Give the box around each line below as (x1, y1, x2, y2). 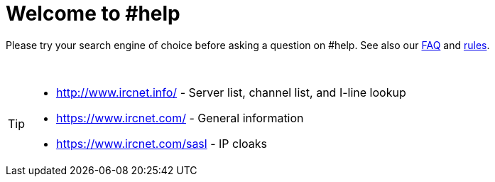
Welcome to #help (6, 1, 180, 26)
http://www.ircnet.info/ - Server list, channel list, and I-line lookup (56, 85, 406, 100)
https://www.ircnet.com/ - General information (56, 110, 304, 125)
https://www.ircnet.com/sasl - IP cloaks (56, 136, 268, 151)
